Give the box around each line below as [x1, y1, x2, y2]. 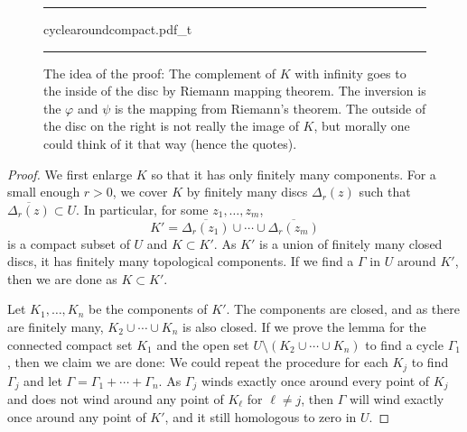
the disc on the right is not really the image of [43, 116, 299, 135]
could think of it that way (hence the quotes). [43, 133, 297, 152]
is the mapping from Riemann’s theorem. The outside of [114, 98, 426, 117]
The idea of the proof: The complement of [43, 63, 276, 82]
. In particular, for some [76, 199, 209, 218]
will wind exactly [350, 390, 444, 409]
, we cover [112, 182, 168, 201]
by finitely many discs [186, 182, 308, 201]
